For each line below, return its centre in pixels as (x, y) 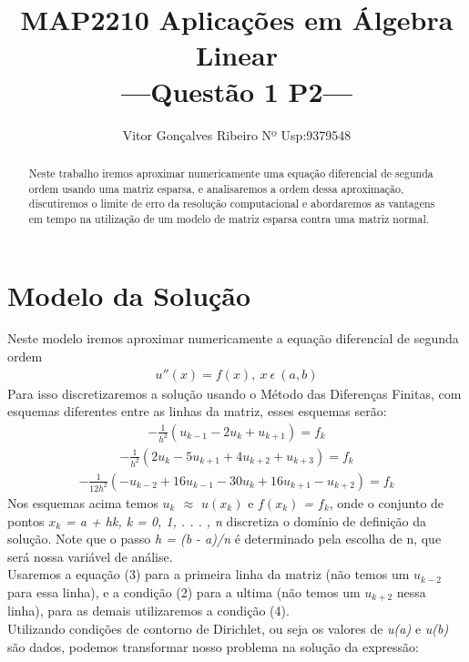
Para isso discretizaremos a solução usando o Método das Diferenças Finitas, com (234, 393)
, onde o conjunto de (387, 502)
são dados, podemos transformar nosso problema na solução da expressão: (213, 646)
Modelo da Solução (129, 295)
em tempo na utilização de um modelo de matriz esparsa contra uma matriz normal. (229, 218)
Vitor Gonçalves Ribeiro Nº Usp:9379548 (237, 134)
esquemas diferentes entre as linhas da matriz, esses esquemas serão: (197, 411)
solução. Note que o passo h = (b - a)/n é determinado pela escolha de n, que (224, 539)
